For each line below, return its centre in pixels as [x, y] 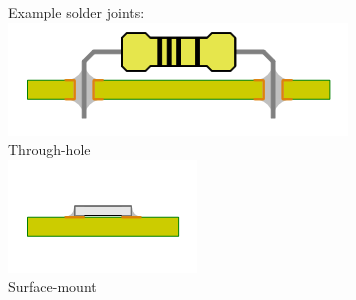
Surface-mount [52, 286]
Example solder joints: [76, 12]
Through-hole [49, 149]
